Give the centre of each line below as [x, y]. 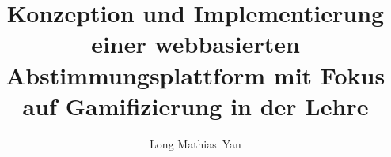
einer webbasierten [195, 44]
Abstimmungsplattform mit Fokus [195, 75]
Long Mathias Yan [195, 143]
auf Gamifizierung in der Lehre [195, 105]
